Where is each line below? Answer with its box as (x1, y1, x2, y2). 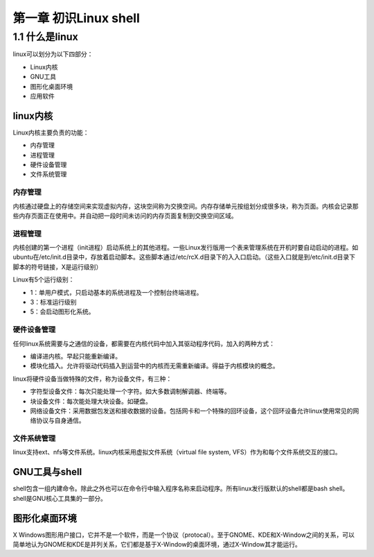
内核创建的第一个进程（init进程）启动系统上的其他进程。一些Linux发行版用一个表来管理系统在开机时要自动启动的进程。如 (12, 243, 359, 252)
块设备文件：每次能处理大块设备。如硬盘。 (30, 397, 152, 405)
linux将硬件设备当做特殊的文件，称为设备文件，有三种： (12, 375, 172, 383)
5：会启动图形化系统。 (30, 307, 95, 316)
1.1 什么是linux (12, 31, 79, 43)
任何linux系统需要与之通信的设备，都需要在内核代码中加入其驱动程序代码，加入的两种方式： (12, 339, 275, 348)
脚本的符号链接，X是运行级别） (12, 262, 103, 271)
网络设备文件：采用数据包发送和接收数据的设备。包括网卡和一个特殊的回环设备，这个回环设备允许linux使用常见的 (30, 406, 353, 415)
